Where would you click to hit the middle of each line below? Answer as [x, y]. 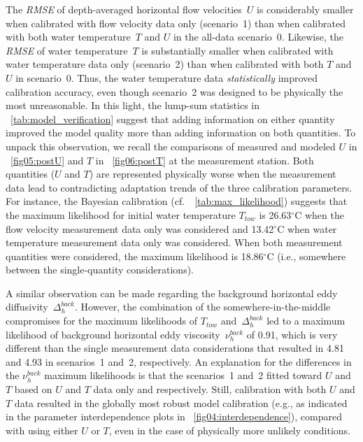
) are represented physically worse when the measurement [213, 174]
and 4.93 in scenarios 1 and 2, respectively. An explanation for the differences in [179, 361]
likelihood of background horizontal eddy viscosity [113, 334]
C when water [307, 228]
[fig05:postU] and [47, 160]
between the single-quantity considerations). [100, 270]
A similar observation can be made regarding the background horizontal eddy [172, 293]
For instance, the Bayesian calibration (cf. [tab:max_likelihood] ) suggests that [177, 201]
